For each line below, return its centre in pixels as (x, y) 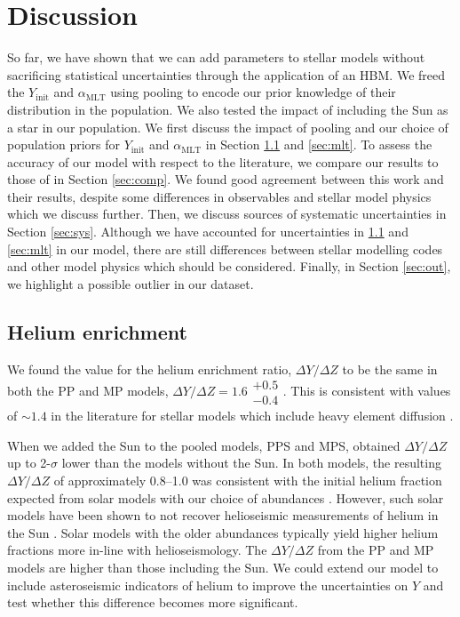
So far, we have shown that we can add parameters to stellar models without (216, 57)
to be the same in (390, 369)
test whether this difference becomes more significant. (153, 602)
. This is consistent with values (367, 391)
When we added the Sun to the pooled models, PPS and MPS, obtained (204, 445)
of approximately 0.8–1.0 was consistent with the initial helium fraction (248, 481)
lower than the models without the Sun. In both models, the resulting (251, 463)
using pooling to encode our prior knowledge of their (253, 92)
